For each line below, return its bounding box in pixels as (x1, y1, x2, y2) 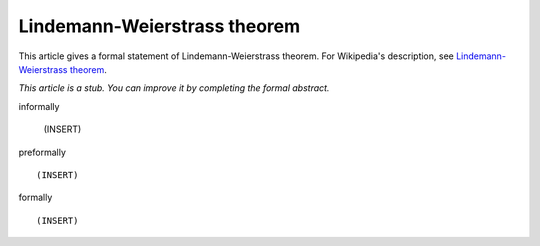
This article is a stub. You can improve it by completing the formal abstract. (18, 82, 330, 94)
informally (18, 100, 60, 112)
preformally (18, 146, 67, 158)
